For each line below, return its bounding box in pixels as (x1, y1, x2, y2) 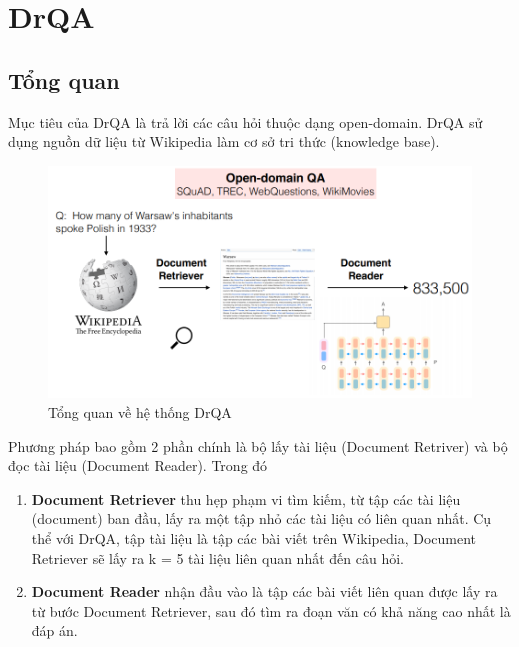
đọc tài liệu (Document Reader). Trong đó (8, 455, 268, 476)
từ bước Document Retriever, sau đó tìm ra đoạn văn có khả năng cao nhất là (31, 600, 511, 621)
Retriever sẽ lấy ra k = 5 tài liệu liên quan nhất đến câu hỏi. (31, 547, 404, 568)
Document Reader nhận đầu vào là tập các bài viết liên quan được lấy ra (31, 581, 498, 602)
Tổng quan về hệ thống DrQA (48, 402, 232, 423)
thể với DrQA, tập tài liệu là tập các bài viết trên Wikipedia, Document (31, 528, 477, 549)
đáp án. (31, 620, 78, 641)
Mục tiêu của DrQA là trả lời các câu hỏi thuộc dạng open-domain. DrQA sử (8, 111, 483, 132)
